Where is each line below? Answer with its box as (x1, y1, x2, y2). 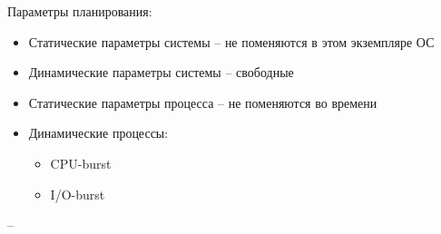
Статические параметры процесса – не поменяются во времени (28, 93, 377, 112)
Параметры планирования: (7, 2, 152, 20)
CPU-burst (50, 153, 112, 172)
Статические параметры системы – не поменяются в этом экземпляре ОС (28, 32, 435, 51)
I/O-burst (50, 184, 105, 203)
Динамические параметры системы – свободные (28, 63, 294, 82)
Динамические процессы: (28, 123, 169, 142)
